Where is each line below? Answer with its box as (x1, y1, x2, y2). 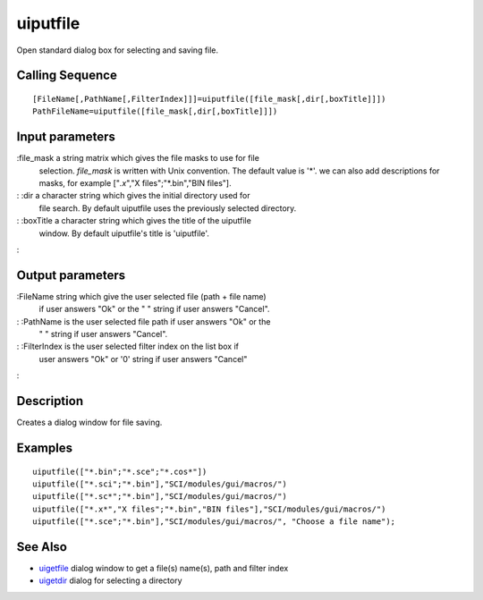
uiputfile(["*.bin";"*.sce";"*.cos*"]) (32, 466, 208, 477)
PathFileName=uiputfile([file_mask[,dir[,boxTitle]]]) (32, 106, 278, 116)
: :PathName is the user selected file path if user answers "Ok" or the (16, 316, 271, 326)
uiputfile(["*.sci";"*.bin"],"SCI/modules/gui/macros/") (32, 478, 288, 489)
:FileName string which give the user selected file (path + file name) (16, 291, 267, 301)
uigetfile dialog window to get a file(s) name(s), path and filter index (38, 563, 289, 574)
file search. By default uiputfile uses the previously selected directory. (38, 202, 297, 214)
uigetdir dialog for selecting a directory (38, 575, 182, 586)
